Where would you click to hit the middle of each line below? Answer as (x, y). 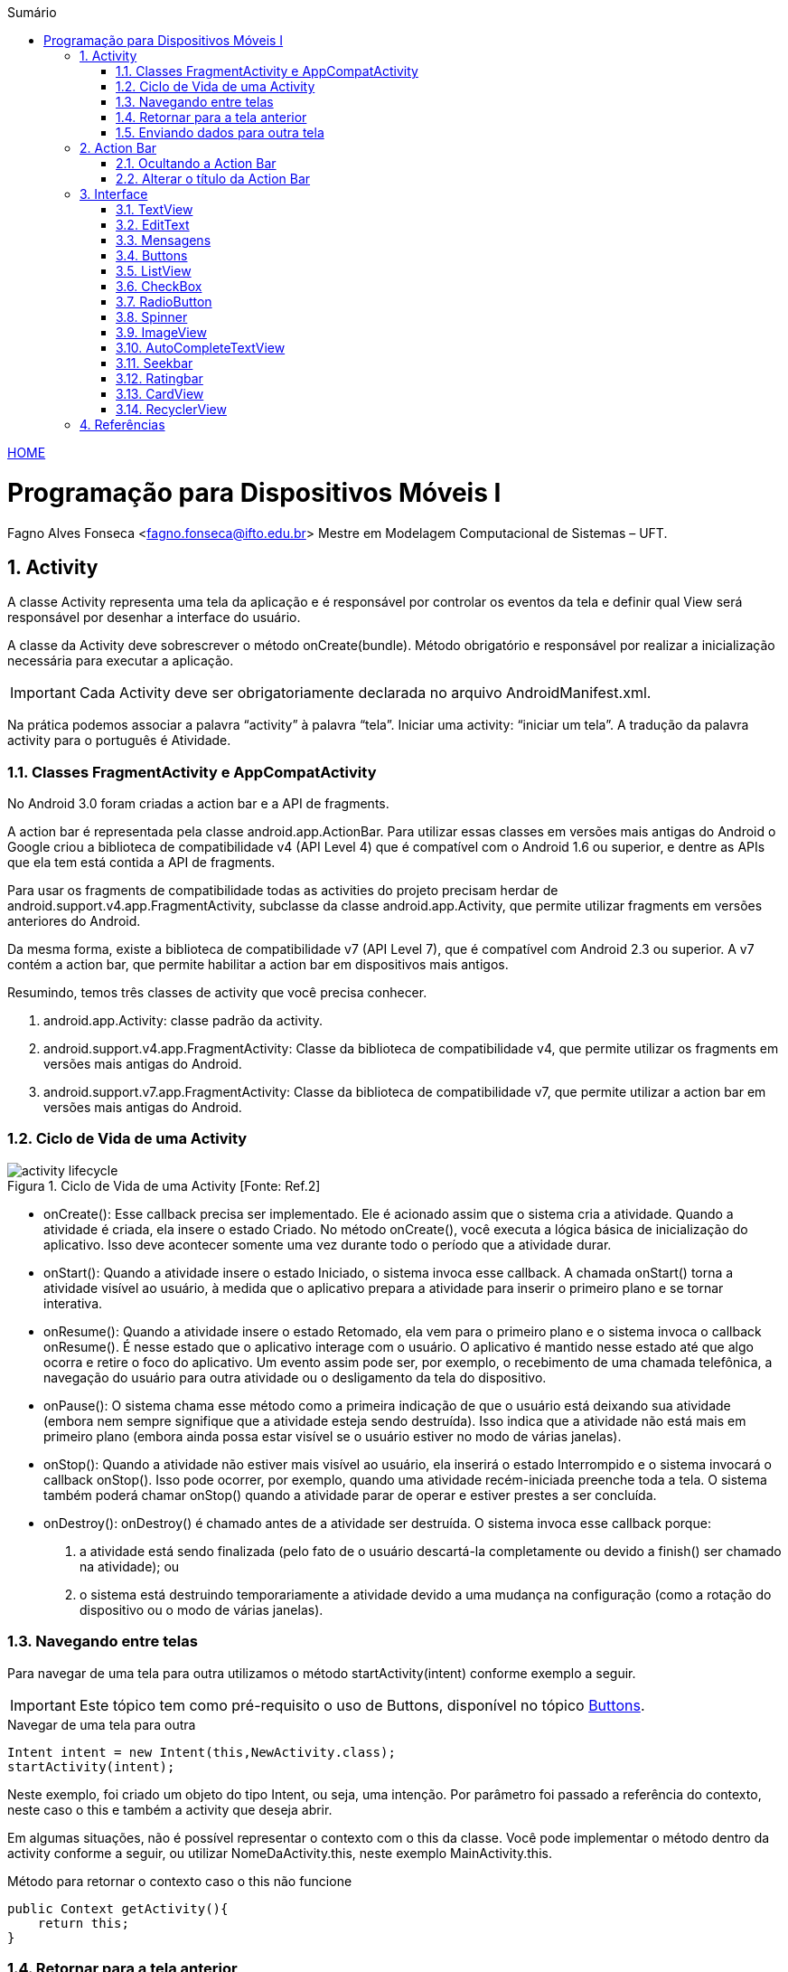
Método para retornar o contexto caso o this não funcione (180, 1881)
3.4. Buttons (152, 255)
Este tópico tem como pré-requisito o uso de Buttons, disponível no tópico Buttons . (362, 1705)
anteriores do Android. (74, 921)
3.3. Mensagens (164, 240)
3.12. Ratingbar (159, 378)
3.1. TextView (155, 209)
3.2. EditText (153, 225)
